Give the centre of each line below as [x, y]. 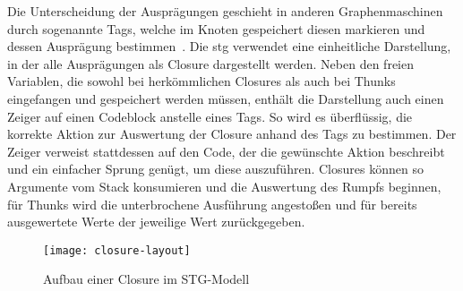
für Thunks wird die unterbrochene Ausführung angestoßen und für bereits [212, 204]
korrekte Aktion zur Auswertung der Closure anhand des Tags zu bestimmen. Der [232, 134]
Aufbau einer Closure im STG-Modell [146, 279]
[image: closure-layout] [117, 250]
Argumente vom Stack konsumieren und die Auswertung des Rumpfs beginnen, [224, 186]
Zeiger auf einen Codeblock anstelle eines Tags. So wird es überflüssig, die [210, 116]
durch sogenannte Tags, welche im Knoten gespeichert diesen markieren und [216, 28]
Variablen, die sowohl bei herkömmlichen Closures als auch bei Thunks [201, 81]
